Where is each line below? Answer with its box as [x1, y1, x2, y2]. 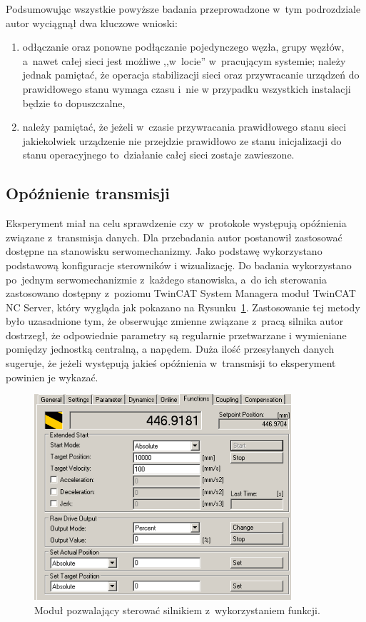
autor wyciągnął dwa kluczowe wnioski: [6, 15, 178, 30]
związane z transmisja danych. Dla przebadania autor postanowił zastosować [6, 229, 342, 244]
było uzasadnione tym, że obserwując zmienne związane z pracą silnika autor [6, 313, 344, 328]
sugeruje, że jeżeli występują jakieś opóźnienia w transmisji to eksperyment [6, 356, 336, 371]
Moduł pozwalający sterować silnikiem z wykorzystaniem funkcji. [34, 602, 320, 617]
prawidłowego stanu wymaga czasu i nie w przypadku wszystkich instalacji [22, 81, 351, 96]
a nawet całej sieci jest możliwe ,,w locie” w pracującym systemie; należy [22, 53, 346, 68]
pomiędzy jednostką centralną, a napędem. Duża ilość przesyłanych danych [6, 341, 335, 356]
